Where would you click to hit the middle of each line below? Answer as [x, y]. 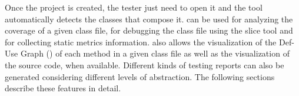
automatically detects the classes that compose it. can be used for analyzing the [149, 19]
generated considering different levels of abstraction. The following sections [140, 76]
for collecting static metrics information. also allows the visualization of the [141, 42]
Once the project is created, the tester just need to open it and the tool [134, 7]
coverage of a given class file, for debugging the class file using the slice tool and [149, 30]
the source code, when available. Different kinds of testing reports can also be [144, 64]
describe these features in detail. [63, 88]
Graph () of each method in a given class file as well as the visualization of [155, 53]
